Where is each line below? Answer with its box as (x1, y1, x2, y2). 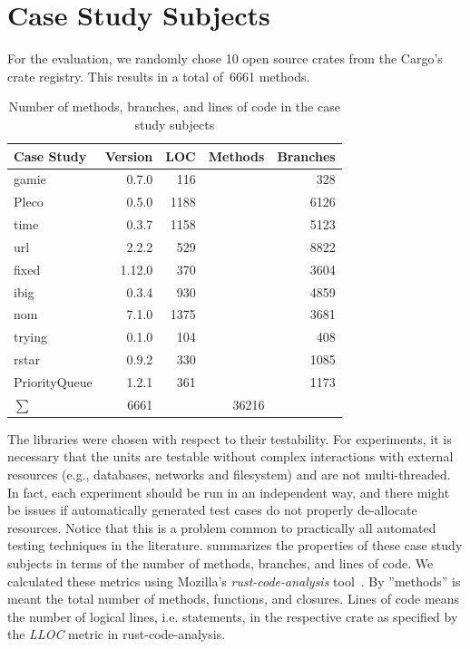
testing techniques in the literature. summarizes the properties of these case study (7, 536, 463, 555)
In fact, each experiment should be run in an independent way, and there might (7, 482, 450, 501)
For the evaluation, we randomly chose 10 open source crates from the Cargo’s (7, 49, 443, 68)
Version (104, 146, 153, 165)
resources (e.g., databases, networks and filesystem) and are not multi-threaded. (7, 465, 451, 484)
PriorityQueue (14, 372, 93, 391)
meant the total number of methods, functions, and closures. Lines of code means (7, 589, 460, 608)
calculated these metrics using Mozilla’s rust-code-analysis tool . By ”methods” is (7, 571, 461, 590)
